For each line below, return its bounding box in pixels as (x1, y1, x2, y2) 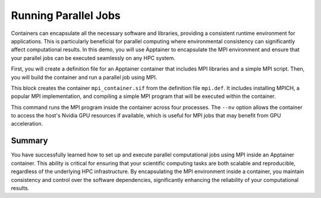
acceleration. (11, 120, 43, 127)
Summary (11, 136, 48, 146)
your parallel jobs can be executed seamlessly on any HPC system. (11, 54, 175, 62)
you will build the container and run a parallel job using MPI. (11, 74, 158, 81)
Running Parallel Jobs (11, 9, 121, 22)
